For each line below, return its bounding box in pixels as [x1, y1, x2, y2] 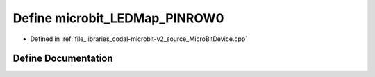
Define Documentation [12, 53, 113, 65]
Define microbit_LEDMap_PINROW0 [12, 10, 224, 26]
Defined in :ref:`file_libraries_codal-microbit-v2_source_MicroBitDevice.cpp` [30, 35, 248, 43]
